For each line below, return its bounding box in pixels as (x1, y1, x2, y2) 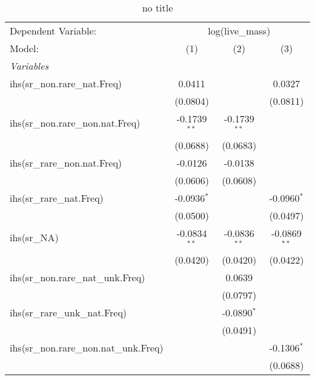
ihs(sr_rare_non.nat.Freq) (10, 155, 122, 170)
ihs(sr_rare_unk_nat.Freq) (10, 305, 127, 319)
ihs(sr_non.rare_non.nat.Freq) (10, 116, 141, 130)
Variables (10, 59, 49, 73)
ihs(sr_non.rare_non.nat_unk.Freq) (10, 340, 164, 355)
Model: (10, 41, 39, 55)
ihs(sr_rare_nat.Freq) (10, 190, 104, 205)
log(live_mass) (208, 24, 271, 38)
